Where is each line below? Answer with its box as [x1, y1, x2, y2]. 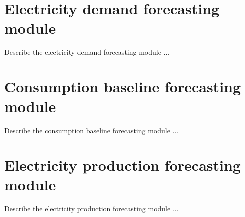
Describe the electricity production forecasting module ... [4, 203, 179, 214]
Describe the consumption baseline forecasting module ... [4, 125, 179, 136]
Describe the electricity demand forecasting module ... [4, 47, 170, 57]
